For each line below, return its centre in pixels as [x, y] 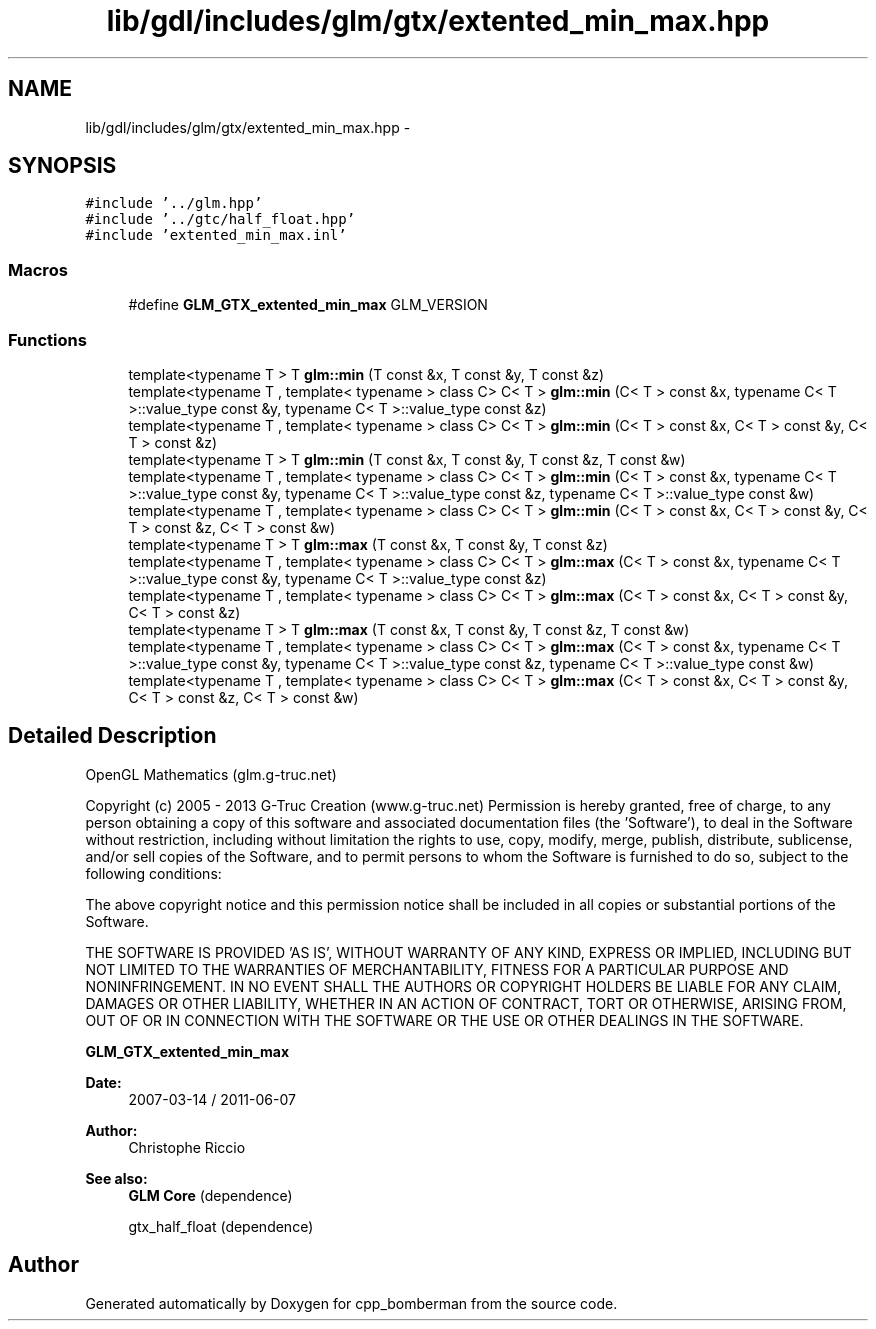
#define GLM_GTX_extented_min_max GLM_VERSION [308, 305]
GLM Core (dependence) [210, 1195]
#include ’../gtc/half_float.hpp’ [220, 219]
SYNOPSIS [62, 166]
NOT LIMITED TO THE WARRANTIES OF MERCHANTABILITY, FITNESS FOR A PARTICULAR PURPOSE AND [437, 969]
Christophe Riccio [187, 1147]
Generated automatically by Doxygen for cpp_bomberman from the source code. [351, 1303]
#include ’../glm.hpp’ [174, 203]
